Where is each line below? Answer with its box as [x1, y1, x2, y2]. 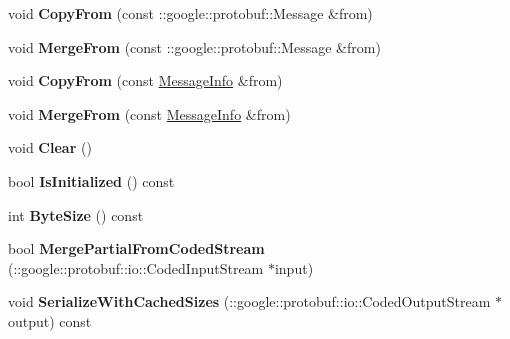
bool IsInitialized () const [8, 170, 175, 191]
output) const [8, 310, 92, 331]
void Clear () [8, 137, 92, 158]
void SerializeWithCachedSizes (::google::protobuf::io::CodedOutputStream [8, 291, 491, 312]
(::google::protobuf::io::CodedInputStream [8, 257, 264, 278]
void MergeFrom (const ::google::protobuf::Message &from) [8, 36, 381, 57]
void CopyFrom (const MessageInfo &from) [8, 70, 283, 91]
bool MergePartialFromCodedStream [8, 238, 265, 259]
